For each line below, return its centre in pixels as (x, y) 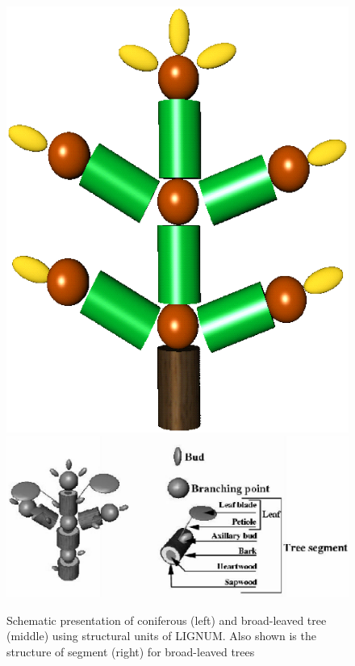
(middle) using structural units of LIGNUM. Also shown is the (161, 636)
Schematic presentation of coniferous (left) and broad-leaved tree (167, 620)
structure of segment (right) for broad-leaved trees (131, 652)
